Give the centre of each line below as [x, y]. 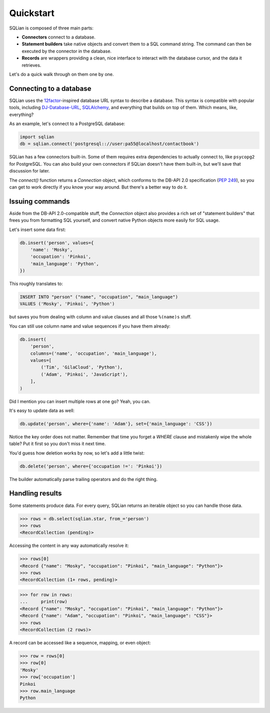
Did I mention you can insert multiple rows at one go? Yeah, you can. [80, 401]
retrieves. [31, 65]
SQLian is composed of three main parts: [51, 28]
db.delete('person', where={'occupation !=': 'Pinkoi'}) [91, 466]
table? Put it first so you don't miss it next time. [57, 444]
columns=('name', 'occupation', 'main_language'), [93, 353]
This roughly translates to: [36, 284]
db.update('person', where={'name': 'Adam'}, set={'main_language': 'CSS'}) [116, 423]
